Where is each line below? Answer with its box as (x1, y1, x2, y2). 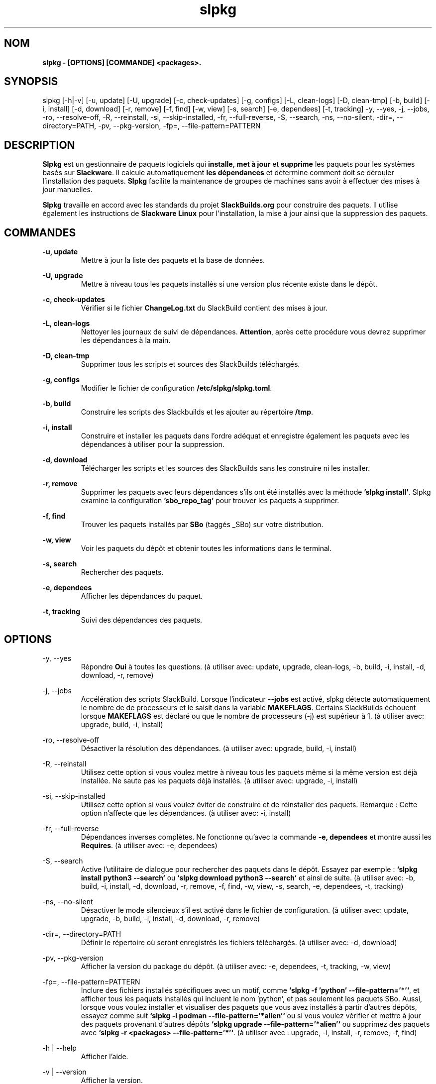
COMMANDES (4, 226, 76, 239)
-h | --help (42, 1043, 77, 1052)
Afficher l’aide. (81, 1052, 128, 1061)
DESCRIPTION (4, 138, 75, 151)
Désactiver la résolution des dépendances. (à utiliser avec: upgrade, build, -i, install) (81, 744, 357, 753)
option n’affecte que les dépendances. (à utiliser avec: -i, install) (81, 808, 291, 817)
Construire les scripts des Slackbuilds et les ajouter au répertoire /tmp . (81, 408, 314, 417)
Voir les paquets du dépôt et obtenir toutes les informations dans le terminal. (81, 544, 332, 553)
